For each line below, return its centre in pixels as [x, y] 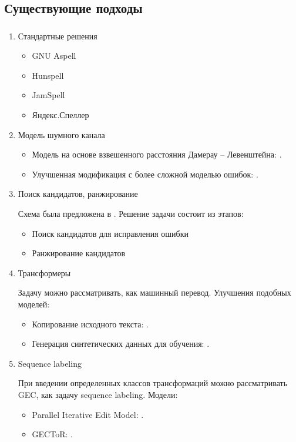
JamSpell [48, 95]
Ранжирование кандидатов [79, 253]
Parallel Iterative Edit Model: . [88, 414]
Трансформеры [44, 272]
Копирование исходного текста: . [90, 324]
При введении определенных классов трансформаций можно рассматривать [153, 383]
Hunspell [48, 75]
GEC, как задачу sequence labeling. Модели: [98, 394]
